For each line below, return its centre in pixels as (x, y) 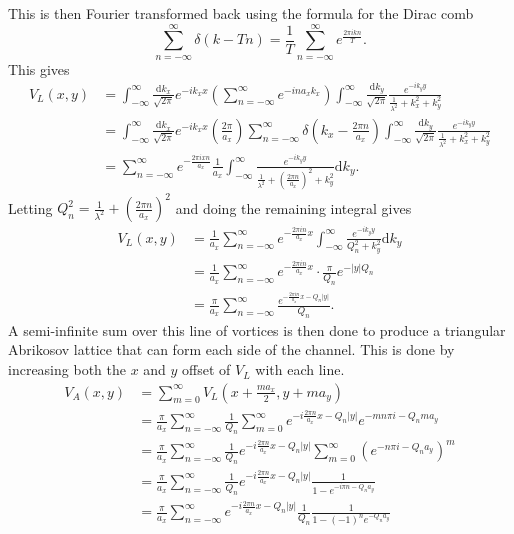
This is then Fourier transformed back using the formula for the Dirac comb (241, 13)
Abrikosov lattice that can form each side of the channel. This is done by (231, 349)
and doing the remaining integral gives (293, 207)
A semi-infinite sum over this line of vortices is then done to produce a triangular (257, 329)
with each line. (300, 369)
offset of (206, 369)
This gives (39, 68)
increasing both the (67, 369)
